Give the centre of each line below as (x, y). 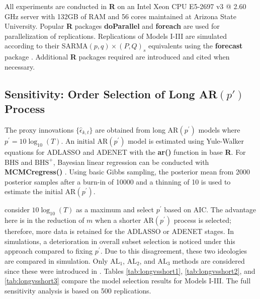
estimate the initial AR (40, 191)
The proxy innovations (39, 129)
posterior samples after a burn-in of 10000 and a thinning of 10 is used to (118, 181)
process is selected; (202, 220)
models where (219, 129)
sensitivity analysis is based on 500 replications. (78, 290)
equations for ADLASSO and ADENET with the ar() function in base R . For (125, 152)
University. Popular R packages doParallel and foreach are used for (112, 26)
